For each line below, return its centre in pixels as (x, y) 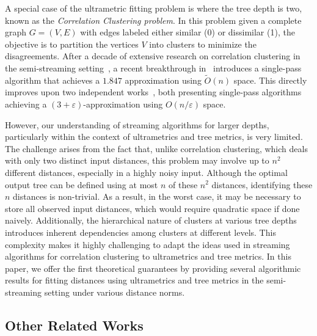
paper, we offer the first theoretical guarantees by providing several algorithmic (153, 268)
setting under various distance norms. (115, 292)
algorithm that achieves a (53, 80)
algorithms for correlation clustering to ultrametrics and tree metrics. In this (148, 256)
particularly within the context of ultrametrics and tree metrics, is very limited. (154, 137)
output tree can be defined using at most (82, 184)
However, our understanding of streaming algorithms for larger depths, (137, 124)
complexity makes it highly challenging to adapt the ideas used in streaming (148, 244)
